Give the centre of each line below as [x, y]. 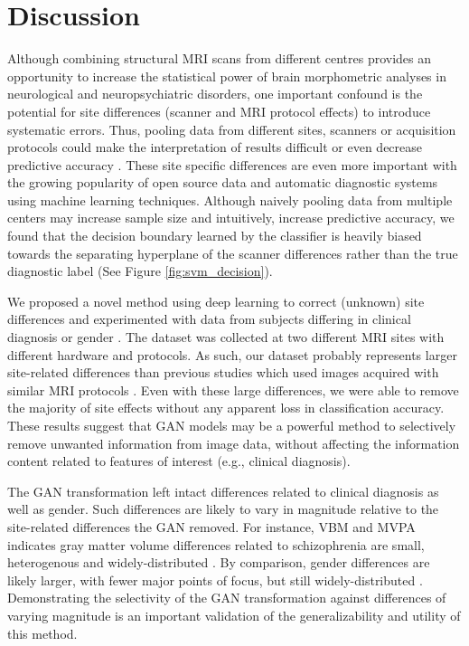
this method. [42, 633]
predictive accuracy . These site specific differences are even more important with [232, 164]
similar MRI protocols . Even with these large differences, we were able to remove [233, 389]
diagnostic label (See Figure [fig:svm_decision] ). [140, 271]
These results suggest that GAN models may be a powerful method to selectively [232, 425]
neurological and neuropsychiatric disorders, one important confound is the [215, 94]
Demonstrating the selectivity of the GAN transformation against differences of [227, 598]
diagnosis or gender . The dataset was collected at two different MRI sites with [226, 337]
